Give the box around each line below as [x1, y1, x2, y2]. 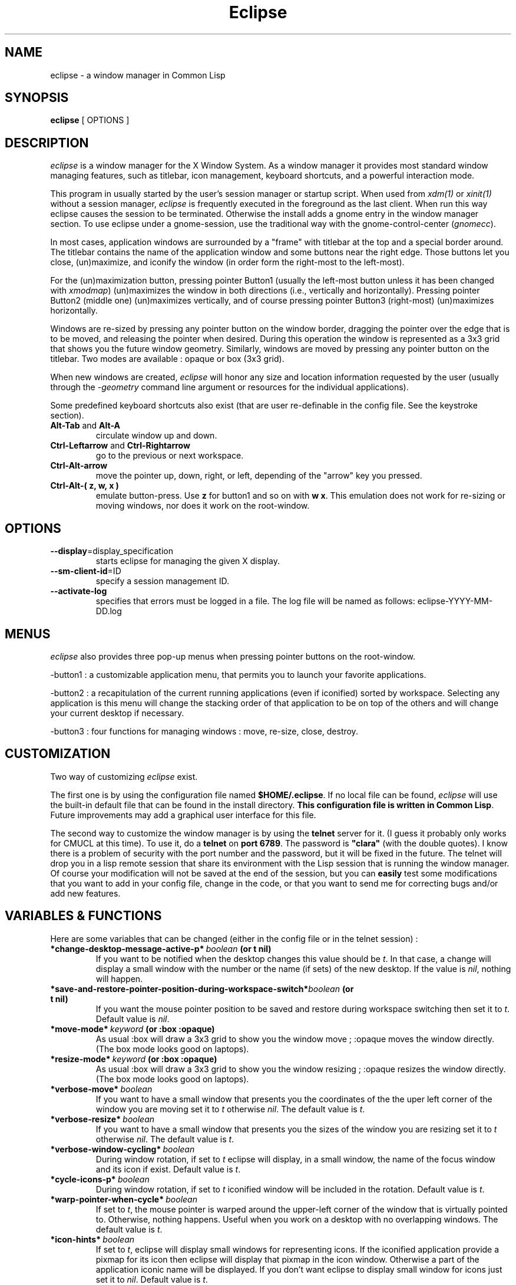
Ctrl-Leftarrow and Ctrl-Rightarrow [50, 440, 190, 451]
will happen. [95, 973, 143, 984]
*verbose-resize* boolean [50, 1113, 155, 1124]
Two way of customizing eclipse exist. [50, 771, 198, 782]
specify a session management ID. [95, 576, 229, 587]
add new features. [50, 888, 121, 898]
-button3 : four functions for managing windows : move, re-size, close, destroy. [50, 726, 358, 736]
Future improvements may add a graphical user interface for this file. [50, 809, 316, 820]
